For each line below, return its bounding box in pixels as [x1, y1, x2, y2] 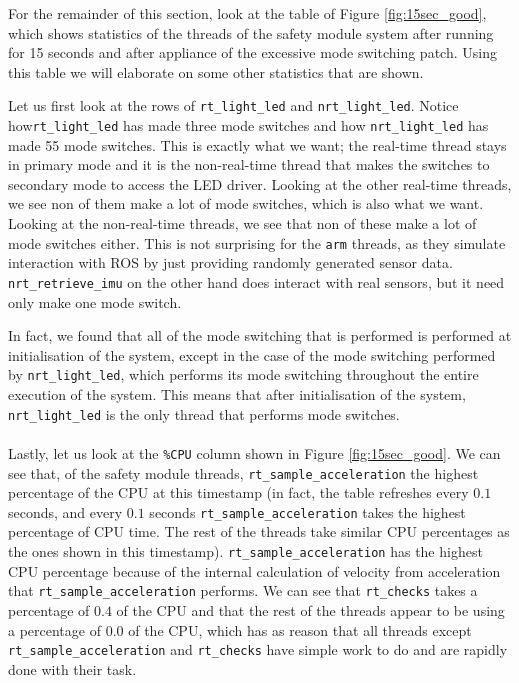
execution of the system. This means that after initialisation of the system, [8, 384, 466, 404]
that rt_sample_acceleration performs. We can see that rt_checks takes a [8, 580, 478, 601]
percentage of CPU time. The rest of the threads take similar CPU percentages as [8, 521, 510, 542]
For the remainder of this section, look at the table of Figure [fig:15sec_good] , [8, 3, 487, 23]
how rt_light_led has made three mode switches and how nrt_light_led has [8, 115, 489, 136]
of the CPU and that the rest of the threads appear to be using [116, 599, 505, 620]
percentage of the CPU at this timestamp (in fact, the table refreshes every [8, 482, 469, 503]
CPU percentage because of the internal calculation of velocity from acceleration [8, 560, 501, 581]
